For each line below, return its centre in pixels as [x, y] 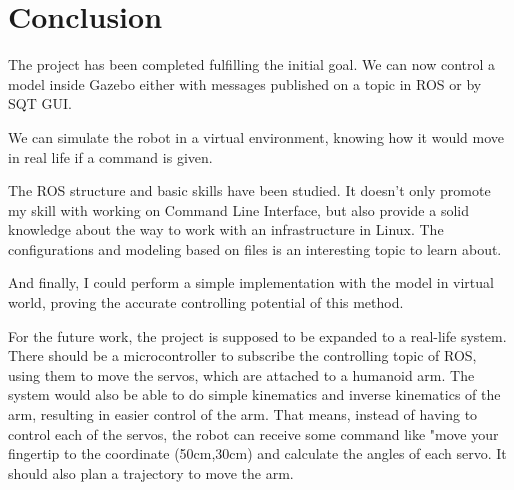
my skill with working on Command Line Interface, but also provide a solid [238, 209]
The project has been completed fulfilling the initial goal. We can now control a [252, 64]
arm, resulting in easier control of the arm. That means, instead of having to [243, 414]
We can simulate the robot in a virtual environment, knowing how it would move [256, 136]
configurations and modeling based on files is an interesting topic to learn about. [255, 248]
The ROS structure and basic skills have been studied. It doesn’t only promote [249, 190]
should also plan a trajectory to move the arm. [151, 472]
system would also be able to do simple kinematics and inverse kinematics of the [254, 394]
